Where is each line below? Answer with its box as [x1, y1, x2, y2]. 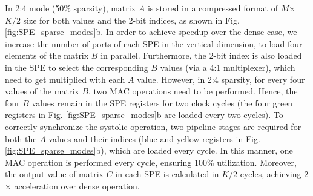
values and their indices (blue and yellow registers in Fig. [48, 132, 260, 145]
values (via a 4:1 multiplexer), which [160, 60, 295, 73]
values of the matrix [5, 85, 79, 97]
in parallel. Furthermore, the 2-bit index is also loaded [100, 49, 302, 62]
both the [5, 132, 37, 145]
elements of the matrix [5, 49, 89, 62]
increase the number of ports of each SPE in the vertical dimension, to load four [5, 37, 303, 50]
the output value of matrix [5, 168, 104, 180]
